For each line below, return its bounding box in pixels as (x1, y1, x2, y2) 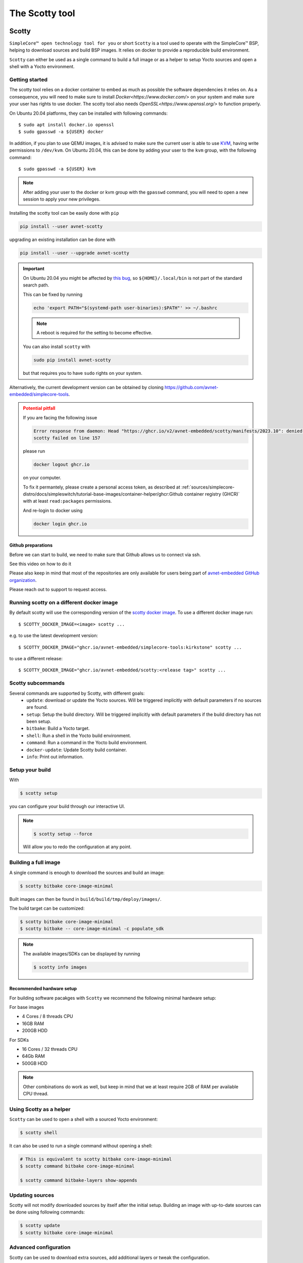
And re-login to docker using (23, 507, 83, 513)
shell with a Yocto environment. (9, 64, 75, 70)
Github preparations (9, 542, 53, 548)
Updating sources (9, 1191, 55, 1198)
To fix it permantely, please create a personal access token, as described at (23, 484, 180, 490)
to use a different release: (9, 655, 63, 661)
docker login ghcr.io (33, 521, 87, 526)
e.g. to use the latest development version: (9, 633, 98, 639)
